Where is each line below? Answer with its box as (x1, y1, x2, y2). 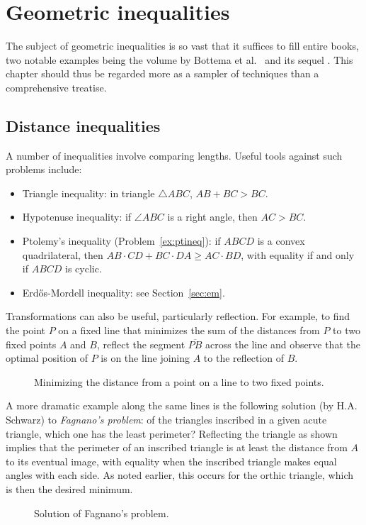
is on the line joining (101, 350, 190, 365)
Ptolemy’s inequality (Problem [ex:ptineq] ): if (22, 233, 221, 248)
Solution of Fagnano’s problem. (34, 505, 169, 520)
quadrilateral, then (22, 247, 103, 262)
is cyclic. (65, 261, 102, 276)
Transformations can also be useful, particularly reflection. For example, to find (6, 309, 350, 324)
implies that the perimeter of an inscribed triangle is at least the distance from (6, 440, 348, 455)
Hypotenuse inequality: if (22, 209, 132, 224)
